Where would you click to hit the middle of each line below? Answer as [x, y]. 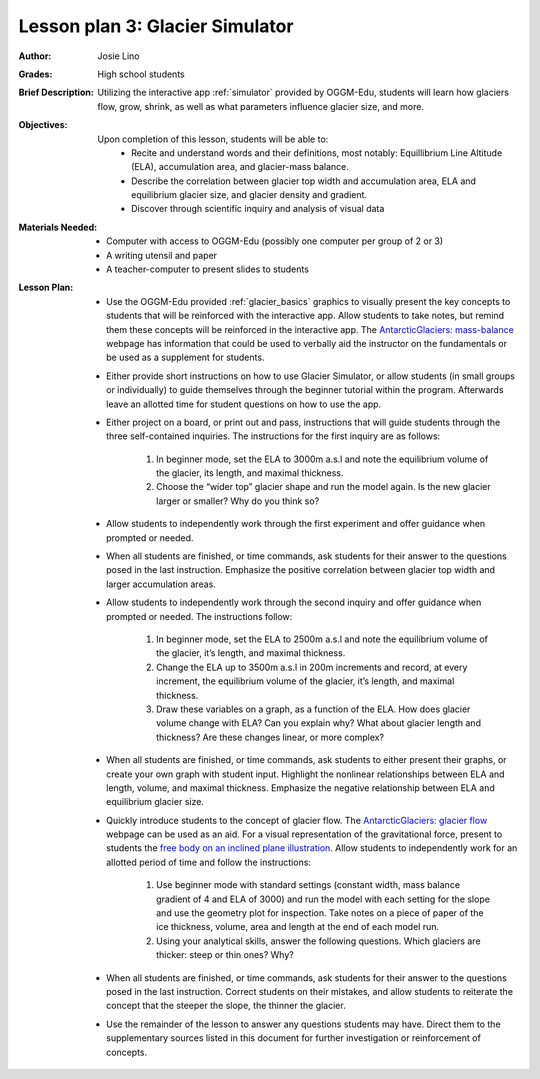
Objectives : [43, 125]
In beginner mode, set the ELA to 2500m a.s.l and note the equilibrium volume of [322, 639]
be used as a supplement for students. [185, 357]
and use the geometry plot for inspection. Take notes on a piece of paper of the [320, 913]
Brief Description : [56, 92]
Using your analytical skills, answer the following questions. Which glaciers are [318, 941]
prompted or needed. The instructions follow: [199, 616]
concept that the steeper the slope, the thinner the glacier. [226, 1006]
